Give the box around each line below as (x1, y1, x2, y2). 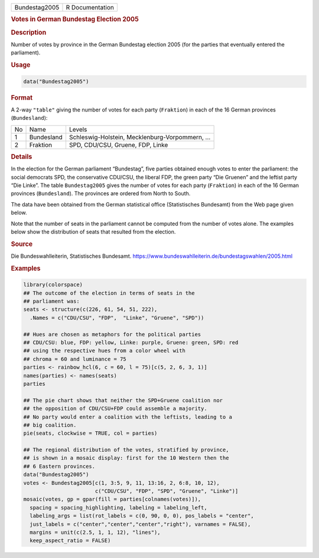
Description (11, 28, 47, 37)
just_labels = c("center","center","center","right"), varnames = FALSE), (30, 521, 251, 527)
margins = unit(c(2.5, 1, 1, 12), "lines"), (30, 529, 161, 536)
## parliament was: (23, 298, 80, 305)
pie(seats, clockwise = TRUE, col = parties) (23, 430, 158, 436)
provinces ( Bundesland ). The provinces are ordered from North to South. (11, 190, 191, 197)
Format (11, 93, 32, 101)
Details (11, 152, 32, 160)
